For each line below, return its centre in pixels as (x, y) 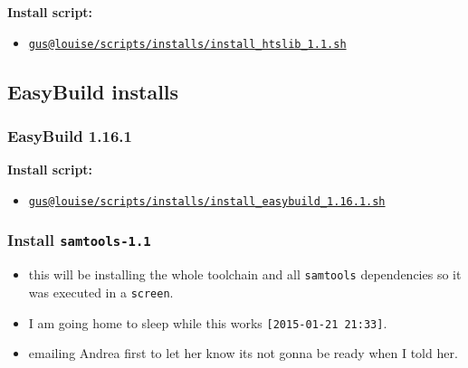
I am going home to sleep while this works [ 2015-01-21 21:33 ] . (208, 322)
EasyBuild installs (93, 91)
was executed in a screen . (101, 292)
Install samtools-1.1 (79, 240)
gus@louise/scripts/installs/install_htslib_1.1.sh (187, 44)
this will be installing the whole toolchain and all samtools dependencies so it (245, 274)
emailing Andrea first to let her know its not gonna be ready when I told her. (243, 353)
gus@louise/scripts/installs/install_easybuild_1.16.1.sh (207, 201)
